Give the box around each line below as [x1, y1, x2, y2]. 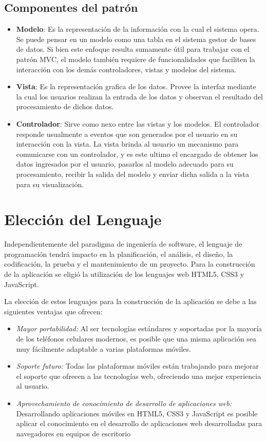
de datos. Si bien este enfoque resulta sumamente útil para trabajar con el [16, 44, 250, 54]
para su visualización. [16, 178, 84, 189]
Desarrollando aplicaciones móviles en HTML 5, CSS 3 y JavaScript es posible [16, 408, 258, 418]
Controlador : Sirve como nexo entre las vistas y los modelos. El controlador [16, 118, 259, 129]
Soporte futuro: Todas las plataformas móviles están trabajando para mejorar [16, 360, 259, 371]
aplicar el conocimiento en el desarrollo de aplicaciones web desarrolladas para [16, 418, 262, 429]
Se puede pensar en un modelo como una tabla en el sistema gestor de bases [16, 33, 256, 44]
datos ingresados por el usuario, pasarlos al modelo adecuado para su [16, 158, 234, 169]
